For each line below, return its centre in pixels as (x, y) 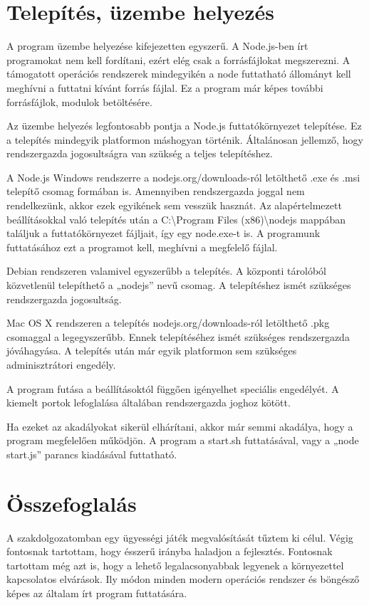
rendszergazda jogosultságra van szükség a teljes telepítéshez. (140, 153)
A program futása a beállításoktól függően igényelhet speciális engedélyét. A (173, 388)
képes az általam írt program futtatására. (97, 593)
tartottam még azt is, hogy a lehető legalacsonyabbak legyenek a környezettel (175, 565)
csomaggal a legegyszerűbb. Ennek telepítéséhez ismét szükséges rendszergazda (178, 336)
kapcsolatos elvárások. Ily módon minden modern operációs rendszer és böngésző (183, 579)
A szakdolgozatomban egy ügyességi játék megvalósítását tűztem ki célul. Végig (180, 537)
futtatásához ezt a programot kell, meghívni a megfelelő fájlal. (142, 247)
